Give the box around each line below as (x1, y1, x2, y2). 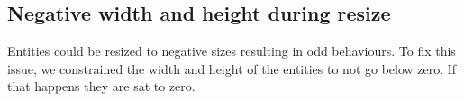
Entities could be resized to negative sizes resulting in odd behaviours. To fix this (7, 41, 456, 60)
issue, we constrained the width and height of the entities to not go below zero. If (7, 59, 457, 78)
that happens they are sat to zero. (7, 77, 196, 96)
